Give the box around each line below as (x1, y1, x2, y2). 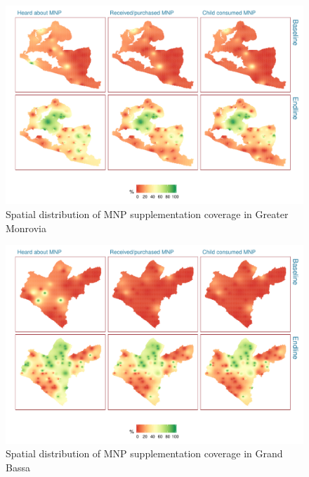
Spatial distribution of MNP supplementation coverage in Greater (6, 206, 289, 221)
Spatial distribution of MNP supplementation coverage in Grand (6, 446, 283, 461)
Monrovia (6, 220, 47, 235)
